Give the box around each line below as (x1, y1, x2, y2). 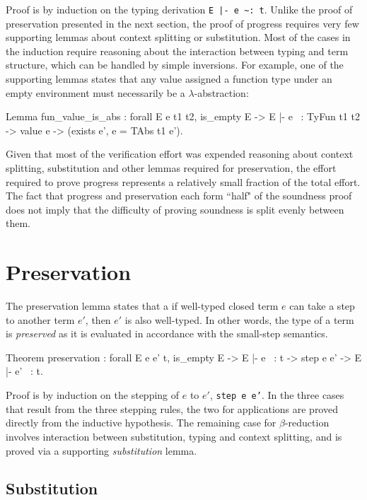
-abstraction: (194, 85, 249, 100)
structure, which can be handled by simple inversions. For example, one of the (6, 57, 344, 72)
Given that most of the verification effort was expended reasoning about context (6, 146, 354, 161)
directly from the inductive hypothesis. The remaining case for (6, 415, 276, 430)
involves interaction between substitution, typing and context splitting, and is (6, 429, 342, 443)
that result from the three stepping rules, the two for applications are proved (6, 401, 338, 416)
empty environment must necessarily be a (6, 85, 185, 100)
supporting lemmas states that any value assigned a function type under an (6, 71, 332, 86)
